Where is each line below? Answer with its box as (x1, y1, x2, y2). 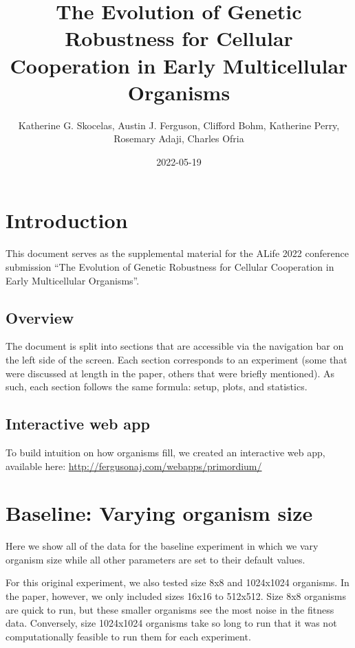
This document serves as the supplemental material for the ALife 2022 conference (6, 246, 349, 260)
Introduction (6, 206, 128, 234)
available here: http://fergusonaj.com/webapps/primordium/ (6, 458, 262, 473)
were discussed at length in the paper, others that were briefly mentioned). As (6, 366, 335, 380)
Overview (6, 306, 74, 328)
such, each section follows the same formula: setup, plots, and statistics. (6, 379, 308, 394)
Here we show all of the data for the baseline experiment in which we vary (6, 539, 319, 553)
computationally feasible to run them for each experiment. (6, 629, 251, 643)
